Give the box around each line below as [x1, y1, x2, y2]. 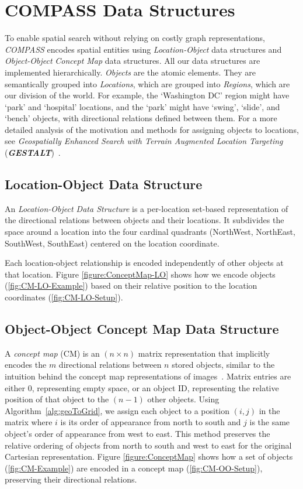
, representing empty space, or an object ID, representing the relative [32, 381, 279, 394]
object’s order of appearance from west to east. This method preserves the [5, 427, 270, 439]
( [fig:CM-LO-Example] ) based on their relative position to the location [5, 279, 257, 292]
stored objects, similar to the [172, 358, 275, 371]
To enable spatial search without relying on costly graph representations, [5, 32, 265, 44]
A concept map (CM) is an [5, 347, 100, 359]
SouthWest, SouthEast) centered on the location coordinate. [5, 237, 220, 249]
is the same [249, 416, 290, 428]
